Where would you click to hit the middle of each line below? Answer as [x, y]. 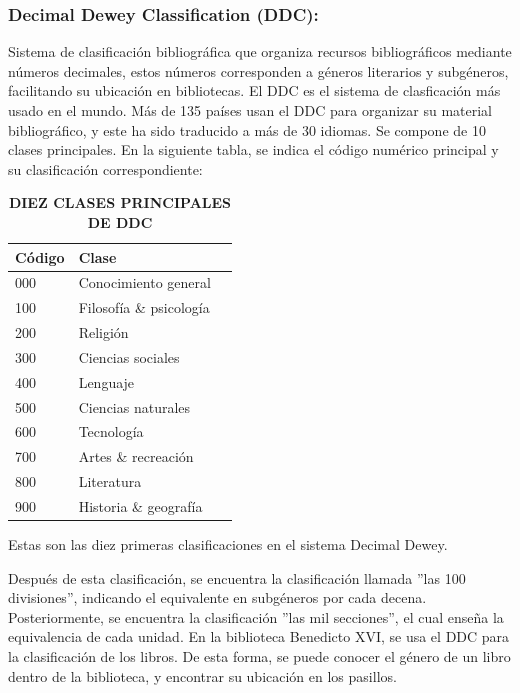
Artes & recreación [136, 456]
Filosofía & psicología [144, 307]
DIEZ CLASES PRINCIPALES [120, 202]
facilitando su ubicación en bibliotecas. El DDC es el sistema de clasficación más [254, 90]
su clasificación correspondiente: [105, 168]
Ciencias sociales [129, 356]
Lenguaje [106, 381]
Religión [103, 332]
